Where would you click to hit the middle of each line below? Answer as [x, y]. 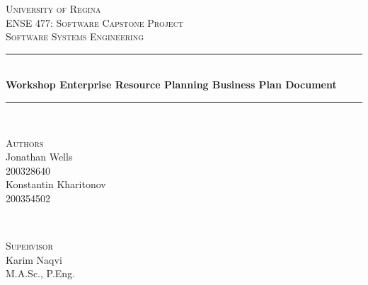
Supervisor [29, 246]
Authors [25, 142]
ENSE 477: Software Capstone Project [95, 22]
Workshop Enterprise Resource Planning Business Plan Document [171, 85]
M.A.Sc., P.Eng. [41, 273]
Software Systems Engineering [75, 36]
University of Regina [53, 8]
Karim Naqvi [34, 259]
